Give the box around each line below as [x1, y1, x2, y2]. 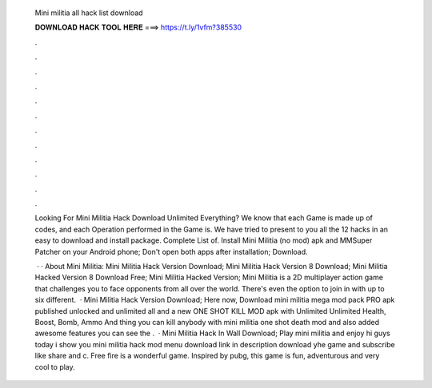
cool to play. [34, 362, 75, 371]
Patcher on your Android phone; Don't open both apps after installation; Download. [34, 247, 308, 256]
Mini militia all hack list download [34, 8, 143, 18]
